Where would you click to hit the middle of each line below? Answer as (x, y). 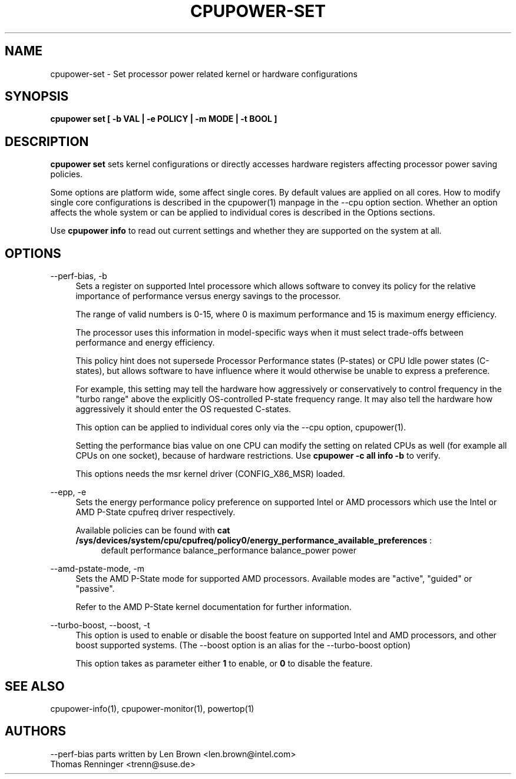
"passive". (95, 589)
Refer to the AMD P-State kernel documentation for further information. (214, 607)
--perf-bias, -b (79, 276)
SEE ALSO (35, 686)
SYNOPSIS (37, 97)
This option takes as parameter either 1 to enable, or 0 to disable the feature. (224, 664)
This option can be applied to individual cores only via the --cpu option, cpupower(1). (241, 427)
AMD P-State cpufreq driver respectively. (156, 512)
